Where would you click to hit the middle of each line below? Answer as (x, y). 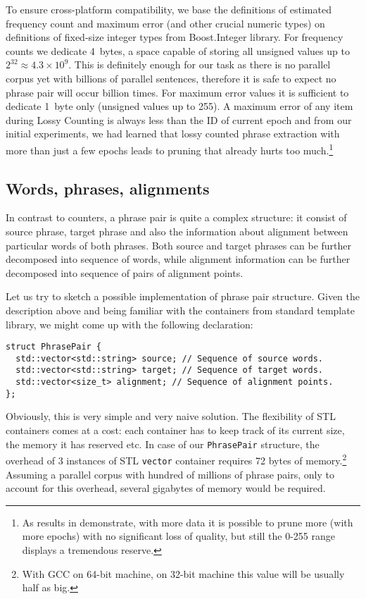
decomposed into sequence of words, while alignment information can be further (178, 259)
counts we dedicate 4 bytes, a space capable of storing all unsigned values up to (178, 50)
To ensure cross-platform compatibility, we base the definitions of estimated (169, 9)
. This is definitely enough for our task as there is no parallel (200, 64)
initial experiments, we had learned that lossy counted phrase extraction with (173, 134)
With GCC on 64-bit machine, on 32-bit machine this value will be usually (183, 573)
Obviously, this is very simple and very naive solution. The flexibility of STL (171, 416)
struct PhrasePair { (54, 347)
